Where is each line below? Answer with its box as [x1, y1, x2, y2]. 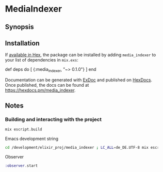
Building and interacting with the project [5, 116, 102, 123]
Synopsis [5, 23, 34, 31]
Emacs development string [5, 136, 59, 141]
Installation [5, 39, 40, 47]
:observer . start [5, 163, 38, 168]
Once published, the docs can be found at [5, 82, 89, 88]
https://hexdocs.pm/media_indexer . [5, 87, 76, 93]
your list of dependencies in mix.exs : [5, 57, 79, 63]
